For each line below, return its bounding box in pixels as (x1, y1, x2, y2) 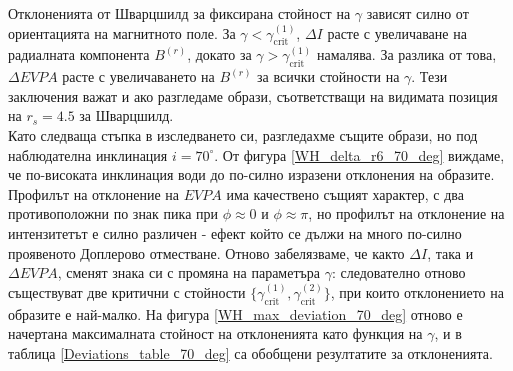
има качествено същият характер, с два (226, 183, 464, 204)
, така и (427, 242, 474, 263)
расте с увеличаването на (62, 66, 215, 87)
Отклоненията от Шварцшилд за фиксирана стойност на (8, 3, 351, 23)
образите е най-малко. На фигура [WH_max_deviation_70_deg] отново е (8, 303, 463, 324)
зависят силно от (366, 3, 469, 23)
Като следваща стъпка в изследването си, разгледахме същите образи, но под (8, 124, 478, 145)
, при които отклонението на (330, 281, 504, 302)
